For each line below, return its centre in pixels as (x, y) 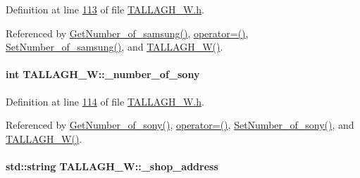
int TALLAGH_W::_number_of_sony (103, 74)
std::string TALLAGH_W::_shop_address (112, 166)
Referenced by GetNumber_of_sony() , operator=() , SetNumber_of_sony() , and (180, 125)
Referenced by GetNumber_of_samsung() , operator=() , (127, 33)
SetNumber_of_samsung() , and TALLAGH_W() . (114, 47)
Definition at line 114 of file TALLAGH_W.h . (105, 101)
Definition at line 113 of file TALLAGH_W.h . (105, 9)
